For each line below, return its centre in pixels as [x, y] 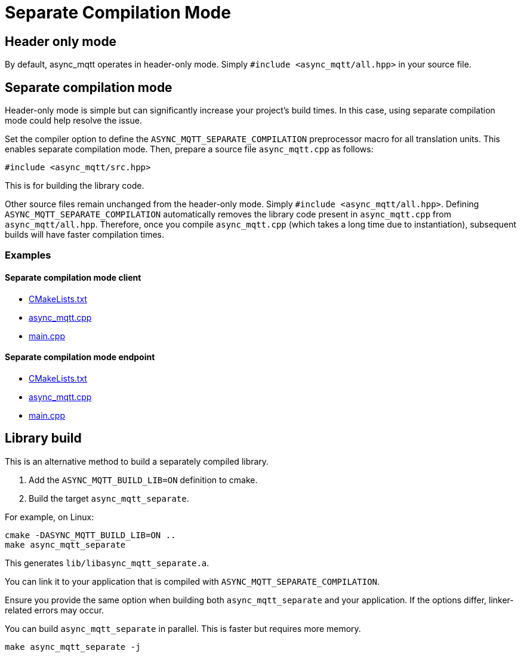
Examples [28, 255]
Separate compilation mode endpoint [80, 357]
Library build [43, 438]
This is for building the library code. [75, 186]
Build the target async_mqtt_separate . [109, 498]
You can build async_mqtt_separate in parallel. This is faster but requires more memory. [183, 628]
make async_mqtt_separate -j [73, 647]
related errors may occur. [55, 610]
